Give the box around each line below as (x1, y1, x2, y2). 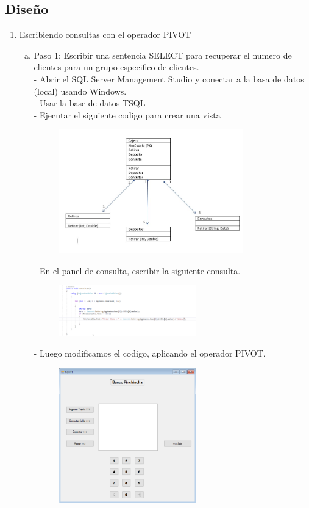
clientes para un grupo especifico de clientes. (34, 60, 199, 73)
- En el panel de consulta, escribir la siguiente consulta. (34, 264, 241, 277)
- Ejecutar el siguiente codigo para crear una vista (34, 108, 221, 121)
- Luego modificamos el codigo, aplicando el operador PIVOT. (34, 346, 266, 359)
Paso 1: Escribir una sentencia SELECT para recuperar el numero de (34, 48, 292, 61)
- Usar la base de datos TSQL (34, 96, 146, 109)
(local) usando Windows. (34, 84, 127, 97)
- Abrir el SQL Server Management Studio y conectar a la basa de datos (34, 72, 304, 85)
